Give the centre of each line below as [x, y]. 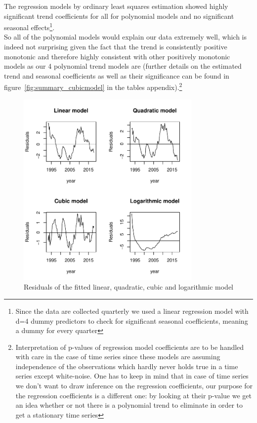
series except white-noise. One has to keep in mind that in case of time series [132, 376]
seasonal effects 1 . [29, 26]
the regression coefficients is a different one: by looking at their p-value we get [133, 395]
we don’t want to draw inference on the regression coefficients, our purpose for [134, 386]
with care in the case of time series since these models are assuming [118, 357]
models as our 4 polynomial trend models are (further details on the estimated [123, 66]
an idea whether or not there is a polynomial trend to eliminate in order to [129, 405]
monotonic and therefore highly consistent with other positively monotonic [117, 56]
